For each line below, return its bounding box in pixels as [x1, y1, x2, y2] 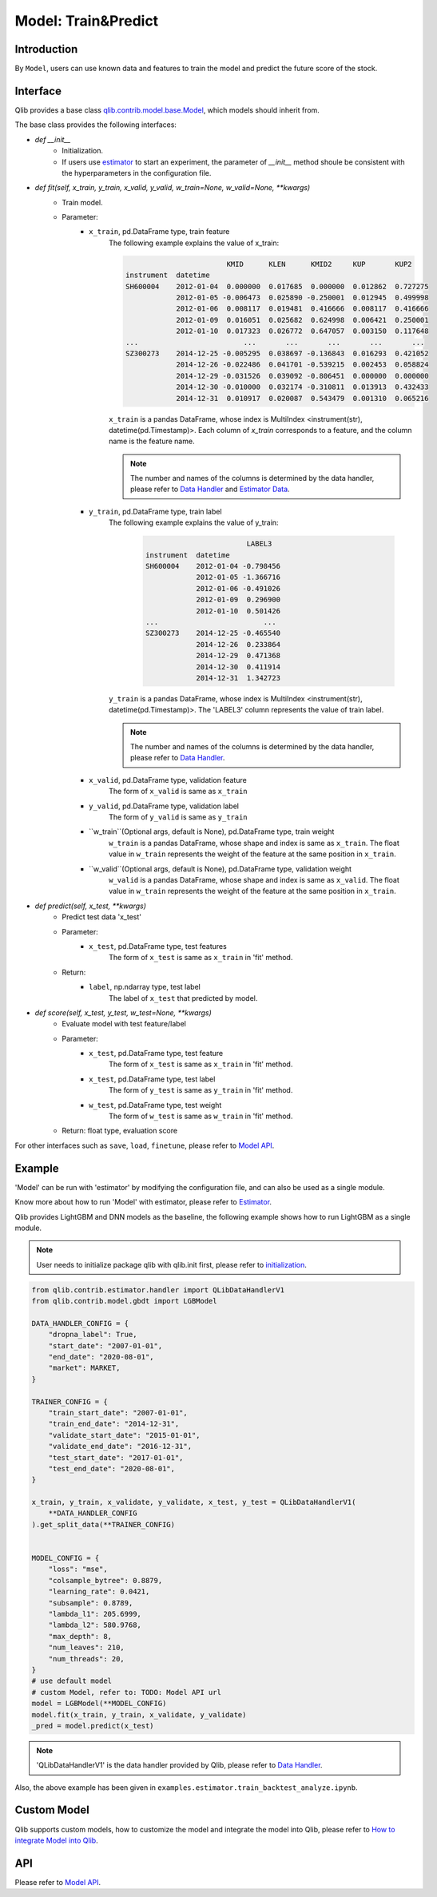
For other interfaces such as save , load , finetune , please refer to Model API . [14, 1141, 275, 1150]
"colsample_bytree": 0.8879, [48, 1576, 163, 1585]
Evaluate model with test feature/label [62, 1019, 187, 1029]
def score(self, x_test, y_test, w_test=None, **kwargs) [34, 1007, 212, 1018]
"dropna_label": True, [48, 1330, 137, 1339]
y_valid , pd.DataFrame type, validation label [89, 801, 240, 811]
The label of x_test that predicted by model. [109, 993, 258, 1002]
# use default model [31, 1677, 112, 1685]
